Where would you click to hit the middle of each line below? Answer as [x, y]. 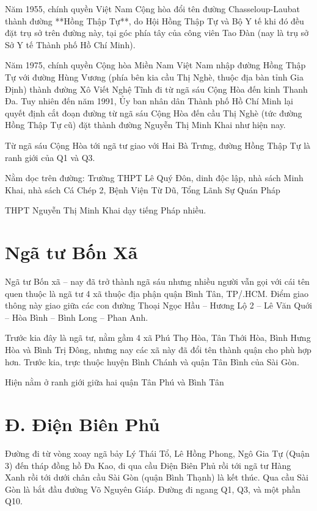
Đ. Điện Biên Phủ [82, 423]
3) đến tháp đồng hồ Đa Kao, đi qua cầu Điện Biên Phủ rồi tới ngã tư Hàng [148, 465]
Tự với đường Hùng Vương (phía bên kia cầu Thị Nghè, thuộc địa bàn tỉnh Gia [155, 77]
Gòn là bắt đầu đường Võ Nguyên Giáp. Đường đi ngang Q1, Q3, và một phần [153, 489]
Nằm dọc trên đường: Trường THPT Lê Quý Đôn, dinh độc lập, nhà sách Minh [154, 178]
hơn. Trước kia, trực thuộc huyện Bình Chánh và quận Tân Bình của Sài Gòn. [152, 361]
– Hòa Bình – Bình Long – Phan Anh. [77, 317]
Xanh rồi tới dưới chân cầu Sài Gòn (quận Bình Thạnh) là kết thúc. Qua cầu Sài [157, 477]
